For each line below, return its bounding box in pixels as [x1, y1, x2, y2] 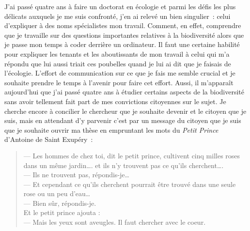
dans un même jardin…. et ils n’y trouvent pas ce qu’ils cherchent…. [23, 160, 224, 170]
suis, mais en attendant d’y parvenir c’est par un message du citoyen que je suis [4, 115, 241, 125]
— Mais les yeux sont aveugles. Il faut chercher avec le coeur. [23, 217, 206, 227]
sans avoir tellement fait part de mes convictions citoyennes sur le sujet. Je [4, 96, 226, 106]
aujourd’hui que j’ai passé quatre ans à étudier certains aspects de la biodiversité [4, 87, 245, 97]
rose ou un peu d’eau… [23, 188, 91, 199]
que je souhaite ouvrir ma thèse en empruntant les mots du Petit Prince [4, 124, 219, 135]
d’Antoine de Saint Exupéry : [4, 134, 93, 144]
